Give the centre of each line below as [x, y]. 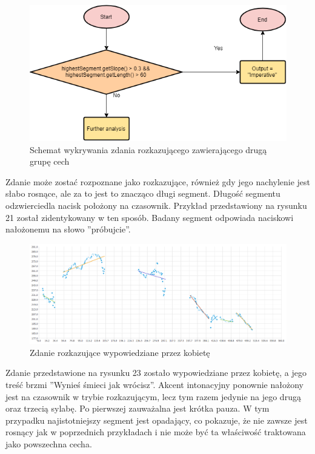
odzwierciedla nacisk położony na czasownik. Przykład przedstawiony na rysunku [156, 206]
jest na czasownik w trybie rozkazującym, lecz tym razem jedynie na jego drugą [153, 396]
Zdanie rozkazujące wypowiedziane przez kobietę [120, 352]
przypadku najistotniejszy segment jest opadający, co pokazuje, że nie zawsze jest [157, 420]
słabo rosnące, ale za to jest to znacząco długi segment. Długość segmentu [143, 193]
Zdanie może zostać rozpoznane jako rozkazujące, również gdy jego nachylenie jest [158, 181]
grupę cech [50, 161]
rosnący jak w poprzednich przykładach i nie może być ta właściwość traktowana [156, 432]
